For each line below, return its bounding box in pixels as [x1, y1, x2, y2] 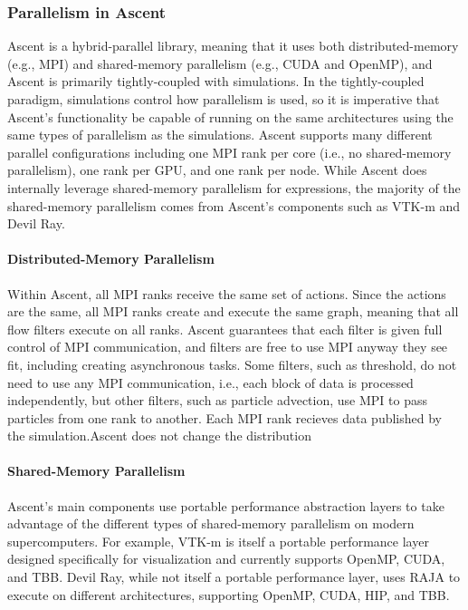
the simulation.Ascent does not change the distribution [7, 426, 311, 445]
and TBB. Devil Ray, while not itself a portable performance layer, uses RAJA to [7, 567, 461, 586]
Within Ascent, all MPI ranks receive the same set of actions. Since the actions [7, 284, 446, 303]
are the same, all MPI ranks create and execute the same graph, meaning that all [7, 302, 459, 321]
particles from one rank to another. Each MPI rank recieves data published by [7, 408, 442, 427]
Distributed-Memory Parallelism [7, 249, 215, 268]
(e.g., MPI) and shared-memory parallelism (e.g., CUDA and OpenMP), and [7, 53, 433, 73]
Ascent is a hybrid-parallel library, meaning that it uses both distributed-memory [7, 36, 459, 55]
